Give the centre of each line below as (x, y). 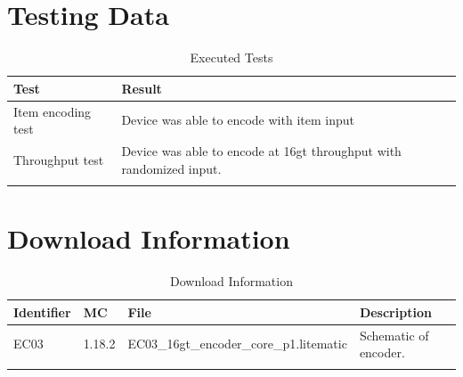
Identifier (42, 311)
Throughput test (59, 159)
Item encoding (53, 111)
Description (395, 311)
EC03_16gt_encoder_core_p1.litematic (237, 344)
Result (142, 88)
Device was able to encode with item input (238, 120)
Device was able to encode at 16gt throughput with (261, 151)
